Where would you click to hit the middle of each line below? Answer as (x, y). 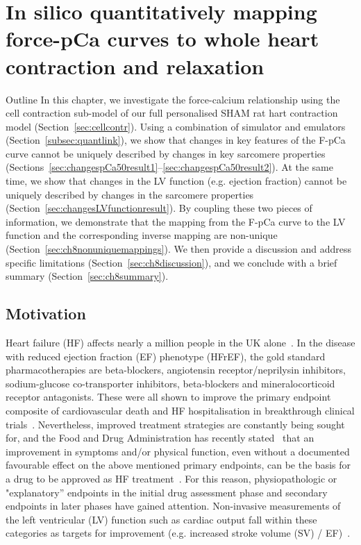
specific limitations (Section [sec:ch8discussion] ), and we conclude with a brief (171, 262)
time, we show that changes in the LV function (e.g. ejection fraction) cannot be (176, 181)
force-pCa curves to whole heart (162, 39)
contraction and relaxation (135, 66)
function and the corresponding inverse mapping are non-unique (142, 235)
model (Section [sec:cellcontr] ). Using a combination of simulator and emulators (176, 126)
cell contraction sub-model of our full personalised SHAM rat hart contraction (172, 113)
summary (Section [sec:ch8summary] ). (87, 276)
